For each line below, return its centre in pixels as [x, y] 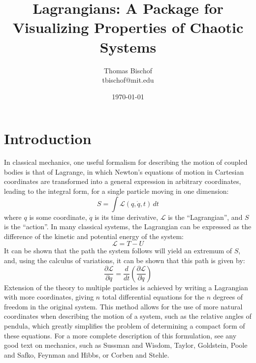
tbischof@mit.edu [128, 80]
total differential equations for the [153, 297]
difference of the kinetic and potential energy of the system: [94, 236]
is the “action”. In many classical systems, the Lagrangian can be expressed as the [128, 227]
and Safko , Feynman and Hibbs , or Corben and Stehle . [87, 354]
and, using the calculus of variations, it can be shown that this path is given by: [125, 260]
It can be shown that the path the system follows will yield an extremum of [118, 251]
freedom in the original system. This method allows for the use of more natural [123, 306]
